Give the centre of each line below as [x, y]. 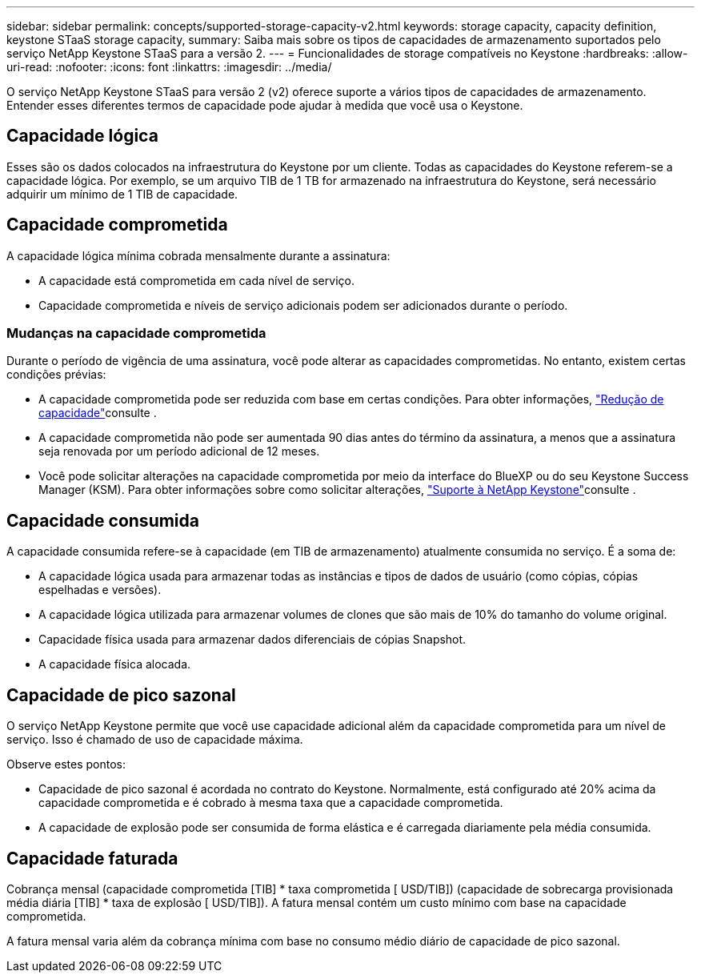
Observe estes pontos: [66, 764]
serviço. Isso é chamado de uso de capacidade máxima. [155, 740]
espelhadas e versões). [100, 590]
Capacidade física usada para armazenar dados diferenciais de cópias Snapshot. [252, 640]
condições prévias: [56, 375]
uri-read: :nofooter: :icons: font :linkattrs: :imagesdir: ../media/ [169, 67]
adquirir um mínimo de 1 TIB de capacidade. [122, 194]
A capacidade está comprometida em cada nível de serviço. [196, 280]
